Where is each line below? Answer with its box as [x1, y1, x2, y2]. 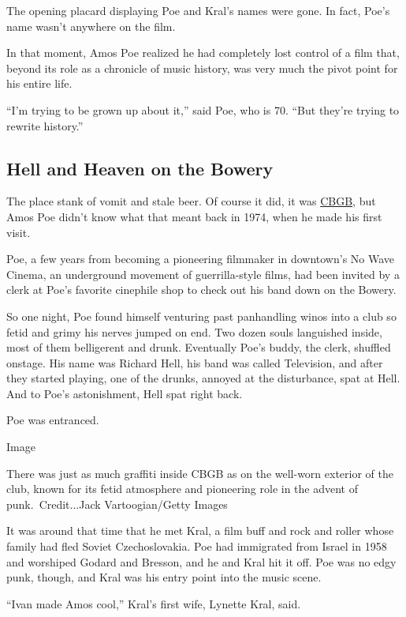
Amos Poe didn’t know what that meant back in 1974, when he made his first [6, 208, 382, 224]
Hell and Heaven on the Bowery [6, 156, 274, 180]
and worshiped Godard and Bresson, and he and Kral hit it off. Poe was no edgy [6, 553, 397, 570]
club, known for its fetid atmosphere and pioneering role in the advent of [6, 480, 359, 497]
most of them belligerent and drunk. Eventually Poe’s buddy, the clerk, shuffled [6, 339, 391, 356]
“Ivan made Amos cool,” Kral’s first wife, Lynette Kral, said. [6, 595, 301, 611]
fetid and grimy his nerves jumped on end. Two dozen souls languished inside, [6, 323, 382, 340]
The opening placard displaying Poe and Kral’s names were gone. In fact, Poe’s [6, 2, 390, 18]
